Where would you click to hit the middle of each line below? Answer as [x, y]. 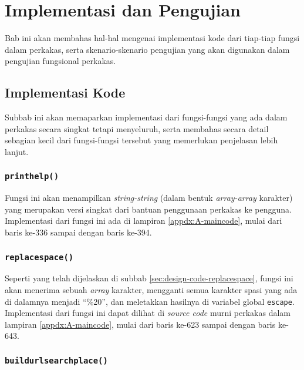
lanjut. [17, 151]
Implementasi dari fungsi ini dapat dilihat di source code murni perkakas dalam [148, 313]
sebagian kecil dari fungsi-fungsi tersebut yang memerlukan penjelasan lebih [141, 140]
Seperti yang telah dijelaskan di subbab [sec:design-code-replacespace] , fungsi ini [149, 278]
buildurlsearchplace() [56, 360]
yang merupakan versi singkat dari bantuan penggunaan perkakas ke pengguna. [148, 209]
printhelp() [32, 176]
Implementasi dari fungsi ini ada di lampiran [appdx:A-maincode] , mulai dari [143, 221]
